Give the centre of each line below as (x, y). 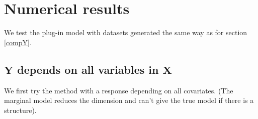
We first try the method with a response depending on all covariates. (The (119, 90)
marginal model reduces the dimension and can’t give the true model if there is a (129, 100)
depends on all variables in (88, 69)
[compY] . (18, 42)
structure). (20, 110)
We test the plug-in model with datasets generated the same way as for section (126, 32)
